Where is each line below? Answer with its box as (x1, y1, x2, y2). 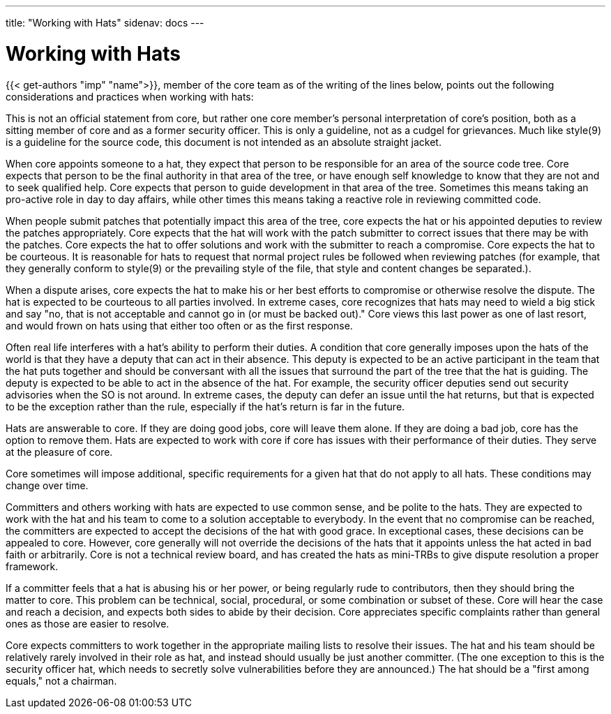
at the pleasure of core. (6, 445, 113, 458)
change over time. (6, 479, 89, 491)
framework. (6, 560, 59, 572)
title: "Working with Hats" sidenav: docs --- (6, 17, 204, 29)
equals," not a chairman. (6, 674, 117, 687)
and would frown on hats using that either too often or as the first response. (6, 319, 353, 332)
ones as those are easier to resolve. (6, 617, 169, 630)
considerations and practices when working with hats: (6, 90, 254, 103)
